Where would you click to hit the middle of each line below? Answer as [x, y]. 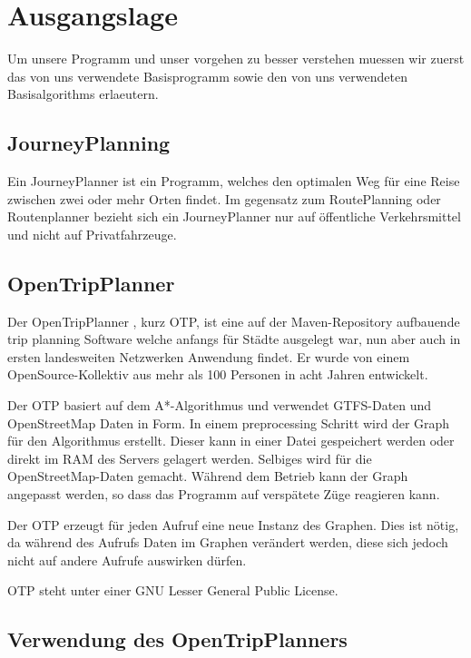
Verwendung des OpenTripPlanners [177, 639]
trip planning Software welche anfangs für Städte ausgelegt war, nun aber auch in [234, 339]
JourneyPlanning [89, 143]
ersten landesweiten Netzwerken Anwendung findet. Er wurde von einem [209, 356]
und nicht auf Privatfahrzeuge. [92, 234]
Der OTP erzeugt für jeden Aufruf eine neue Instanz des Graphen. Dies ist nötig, [233, 524]
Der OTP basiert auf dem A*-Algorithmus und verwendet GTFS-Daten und [220, 405]
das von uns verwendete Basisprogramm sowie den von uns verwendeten [207, 76]
